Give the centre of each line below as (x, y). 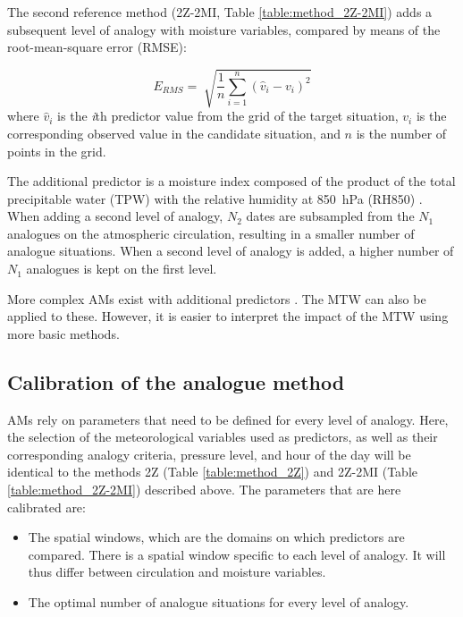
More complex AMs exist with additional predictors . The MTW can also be (217, 298)
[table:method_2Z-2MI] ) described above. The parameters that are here (204, 490)
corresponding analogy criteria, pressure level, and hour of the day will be (209, 454)
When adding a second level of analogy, (115, 216)
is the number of (401, 133)
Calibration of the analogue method (176, 381)
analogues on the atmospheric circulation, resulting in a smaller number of (211, 233)
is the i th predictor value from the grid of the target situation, (228, 116)
